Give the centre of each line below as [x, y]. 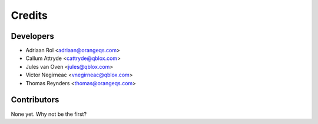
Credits [29, 15]
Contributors [35, 100]
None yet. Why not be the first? [49, 114]
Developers [32, 36]
